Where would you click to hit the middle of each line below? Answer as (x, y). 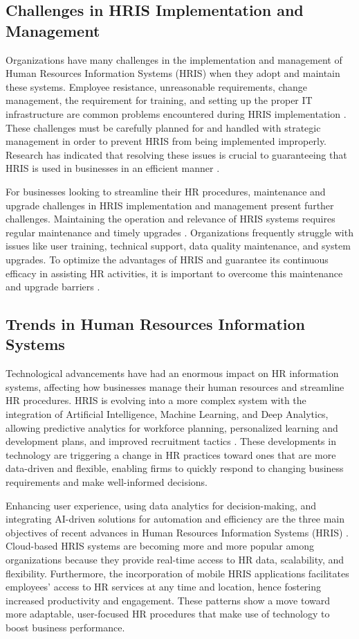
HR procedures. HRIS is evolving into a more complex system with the (156, 400)
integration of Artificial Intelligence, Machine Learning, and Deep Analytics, (167, 414)
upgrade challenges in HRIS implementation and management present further (170, 205)
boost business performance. (65, 627)
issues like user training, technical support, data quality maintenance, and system (178, 246)
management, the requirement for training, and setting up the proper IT (159, 100)
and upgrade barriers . (53, 287)
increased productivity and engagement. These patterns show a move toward (168, 600)
